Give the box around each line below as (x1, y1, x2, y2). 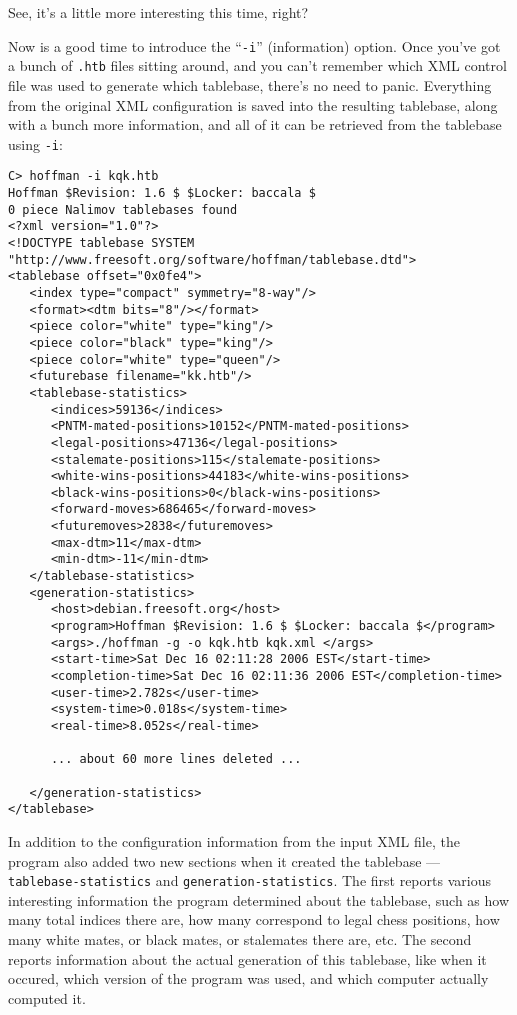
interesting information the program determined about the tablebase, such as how (8, 889, 510, 910)
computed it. (8, 987, 86, 1008)
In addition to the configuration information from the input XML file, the (8, 830, 460, 851)
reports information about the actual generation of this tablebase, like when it (8, 948, 487, 969)
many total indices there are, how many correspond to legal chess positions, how (8, 909, 500, 930)
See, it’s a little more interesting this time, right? (8, 2, 309, 22)
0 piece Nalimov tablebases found (8, 202, 238, 217)
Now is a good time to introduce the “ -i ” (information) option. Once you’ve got (8, 35, 501, 56)
